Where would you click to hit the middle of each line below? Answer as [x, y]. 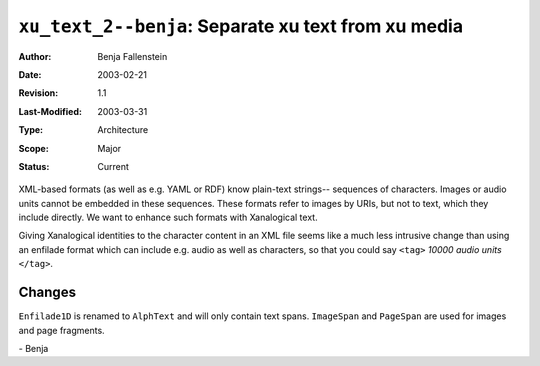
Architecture [123, 130]
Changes [47, 292]
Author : [35, 56]
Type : [31, 130]
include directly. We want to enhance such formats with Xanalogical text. [168, 217]
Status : [34, 166]
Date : [30, 74]
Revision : [38, 93]
